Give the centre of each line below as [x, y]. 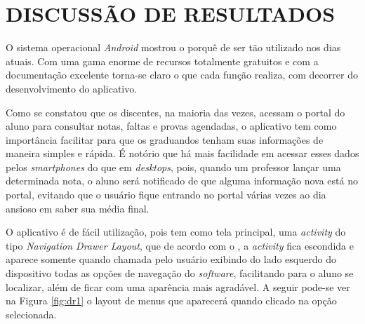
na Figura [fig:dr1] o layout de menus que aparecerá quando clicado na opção [171, 301]
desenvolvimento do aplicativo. [72, 88]
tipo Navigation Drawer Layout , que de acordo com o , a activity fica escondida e [180, 245]
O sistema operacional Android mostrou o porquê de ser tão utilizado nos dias [173, 47]
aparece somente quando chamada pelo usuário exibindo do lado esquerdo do [171, 259]
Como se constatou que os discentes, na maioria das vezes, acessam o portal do [175, 112]
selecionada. [31, 314]
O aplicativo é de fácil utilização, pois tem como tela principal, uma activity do [176, 232]
